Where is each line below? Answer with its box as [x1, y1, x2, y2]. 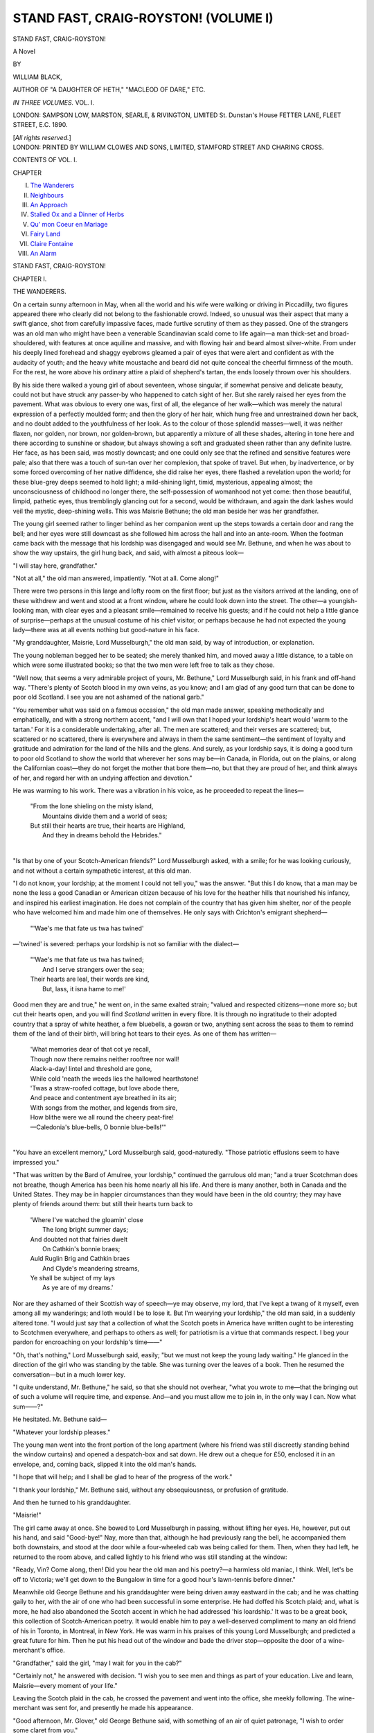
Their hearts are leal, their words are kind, [30, 975, 150, 984]
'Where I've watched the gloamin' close [30, 1215, 143, 1223]
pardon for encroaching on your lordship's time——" [12, 1338, 163, 1346]
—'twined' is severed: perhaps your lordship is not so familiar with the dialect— [12, 939, 239, 948]
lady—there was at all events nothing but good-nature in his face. [12, 626, 200, 634]
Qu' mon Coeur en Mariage [30, 220, 108, 228]
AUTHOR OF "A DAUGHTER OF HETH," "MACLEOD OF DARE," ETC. [12, 85, 206, 94]
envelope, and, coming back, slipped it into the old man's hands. [12, 1460, 197, 1468]
